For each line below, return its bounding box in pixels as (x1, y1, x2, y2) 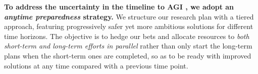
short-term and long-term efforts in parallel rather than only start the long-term (4, 40, 252, 51)
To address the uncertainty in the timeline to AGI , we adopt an (4, 1, 234, 11)
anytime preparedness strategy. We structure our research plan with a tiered (4, 11, 254, 21)
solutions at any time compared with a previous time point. (4, 60, 188, 70)
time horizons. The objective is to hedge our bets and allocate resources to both (4, 30, 249, 41)
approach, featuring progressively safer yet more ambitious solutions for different (4, 21, 253, 31)
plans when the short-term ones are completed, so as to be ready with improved (4, 50, 251, 60)
